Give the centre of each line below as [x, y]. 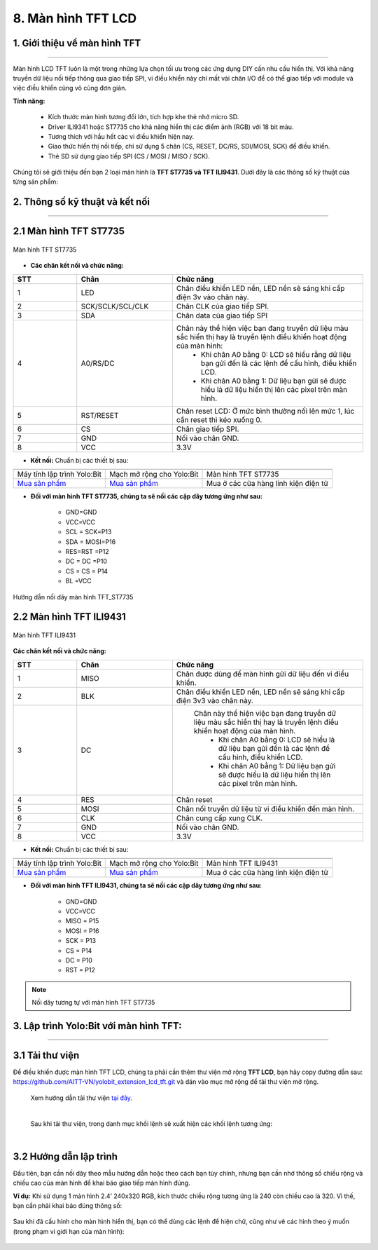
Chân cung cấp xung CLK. [219, 818]
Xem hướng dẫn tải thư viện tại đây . [82, 1098]
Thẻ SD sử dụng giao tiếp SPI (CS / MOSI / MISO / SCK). [129, 156]
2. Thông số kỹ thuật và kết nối [82, 202]
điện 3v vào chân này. [212, 297]
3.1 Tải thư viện [46, 1055]
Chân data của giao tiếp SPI [222, 315]
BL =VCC [78, 581]
